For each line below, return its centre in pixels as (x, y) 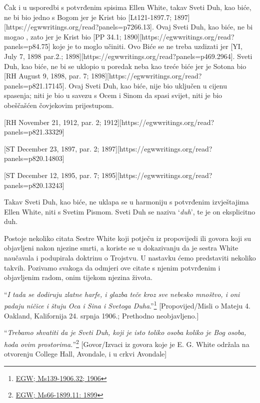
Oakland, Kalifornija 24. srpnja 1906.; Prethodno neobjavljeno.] (101, 315)
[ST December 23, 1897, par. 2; (52, 148)
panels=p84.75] (27, 46)
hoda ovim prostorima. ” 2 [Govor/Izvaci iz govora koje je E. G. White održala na (127, 343)
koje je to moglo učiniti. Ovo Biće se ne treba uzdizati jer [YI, (147, 46)
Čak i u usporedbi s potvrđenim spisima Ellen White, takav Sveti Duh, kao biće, (128, 7)
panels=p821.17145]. (35, 85)
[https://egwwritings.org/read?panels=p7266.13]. (79, 27)
